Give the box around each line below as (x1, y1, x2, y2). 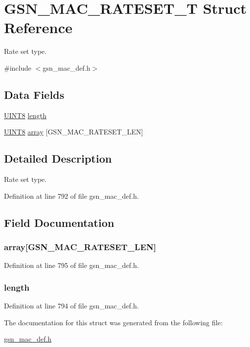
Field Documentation (4, 215, 115, 230)
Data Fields (4, 87, 65, 102)
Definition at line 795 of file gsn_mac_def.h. (4, 260, 139, 270)
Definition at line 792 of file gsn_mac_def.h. (4, 190, 139, 201)
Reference (4, 17, 73, 38)
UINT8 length (4, 110, 46, 120)
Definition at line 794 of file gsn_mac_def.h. (4, 301, 139, 311)
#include (4, 62, 32, 73)
